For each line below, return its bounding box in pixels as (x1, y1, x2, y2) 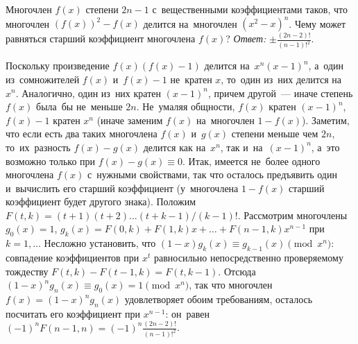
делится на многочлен (143, 16, 237, 31)
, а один (308, 58, 344, 73)
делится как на (143, 139, 206, 154)
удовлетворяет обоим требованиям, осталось (124, 292, 313, 307)
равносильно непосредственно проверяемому (154, 250, 343, 265)
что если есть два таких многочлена (6, 126, 157, 141)
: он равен (165, 306, 210, 320)
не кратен (170, 71, 212, 86)
